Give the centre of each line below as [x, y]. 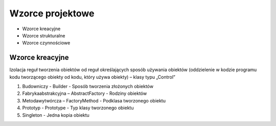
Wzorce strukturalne [44, 35]
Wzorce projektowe [52, 13]
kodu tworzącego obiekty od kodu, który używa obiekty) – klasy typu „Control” [93, 77]
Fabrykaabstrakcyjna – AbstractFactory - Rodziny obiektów [85, 93]
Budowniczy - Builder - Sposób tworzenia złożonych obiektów [88, 87]
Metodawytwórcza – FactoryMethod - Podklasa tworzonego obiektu [94, 100]
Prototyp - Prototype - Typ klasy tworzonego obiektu [78, 108]
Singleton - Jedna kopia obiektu [56, 115]
